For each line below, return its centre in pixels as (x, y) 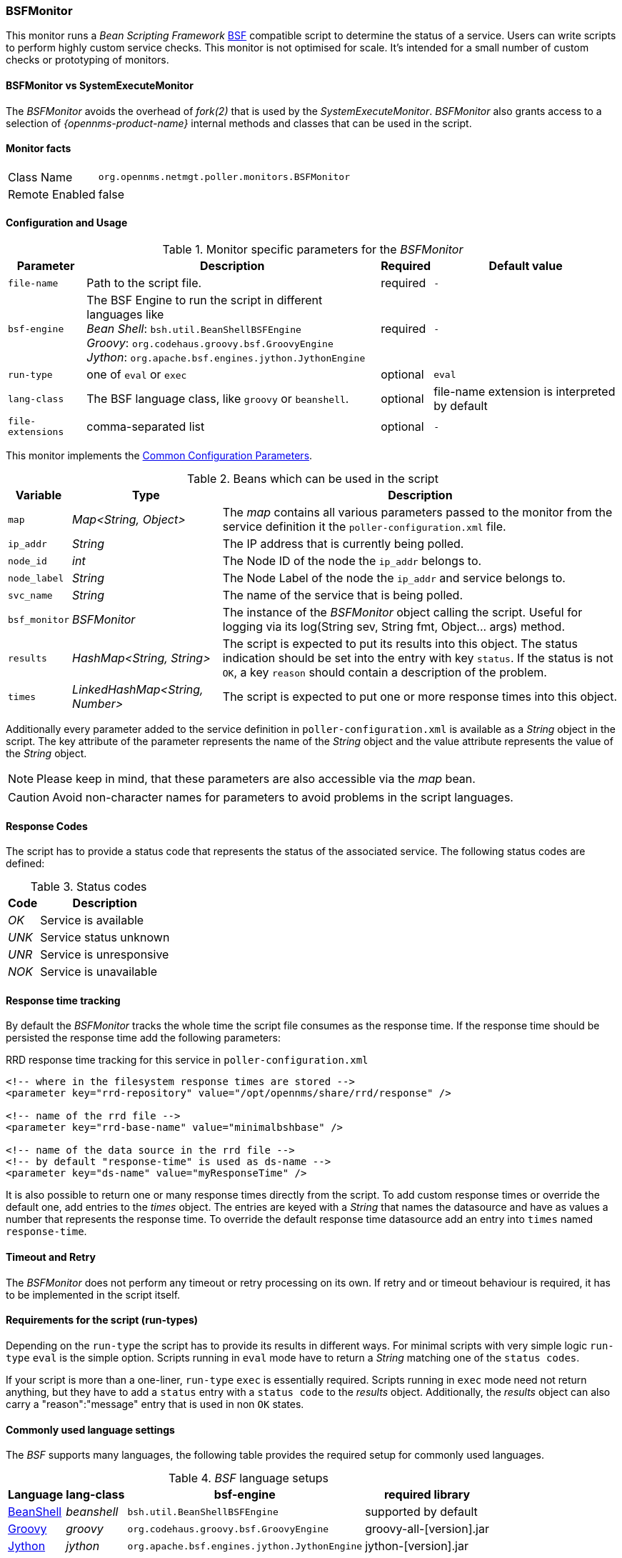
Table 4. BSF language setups (249, 1478)
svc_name (30, 595)
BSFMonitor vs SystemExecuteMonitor (100, 85)
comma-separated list (146, 427)
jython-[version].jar (417, 1546)
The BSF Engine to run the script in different (205, 300)
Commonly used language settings (90, 1429)
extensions (36, 432)
